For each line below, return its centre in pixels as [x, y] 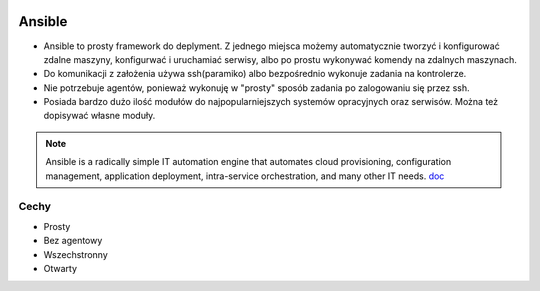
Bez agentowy [73, 241]
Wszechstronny [76, 254]
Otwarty [60, 268]
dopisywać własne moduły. [99, 116]
